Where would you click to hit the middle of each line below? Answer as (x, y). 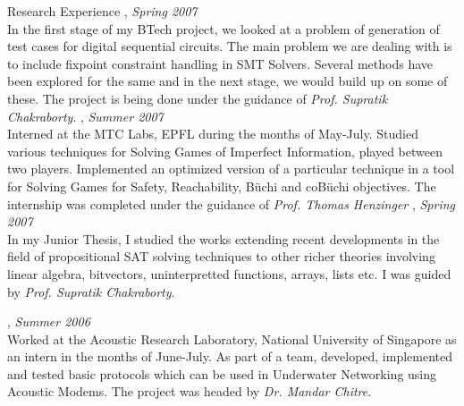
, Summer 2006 (49, 321)
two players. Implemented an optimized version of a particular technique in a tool (231, 169)
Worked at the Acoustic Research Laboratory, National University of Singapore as (232, 338)
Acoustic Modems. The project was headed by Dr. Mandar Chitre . (190, 391)
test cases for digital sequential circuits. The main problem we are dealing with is (230, 46)
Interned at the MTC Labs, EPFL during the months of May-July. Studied (213, 134)
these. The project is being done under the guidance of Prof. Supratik (198, 98)
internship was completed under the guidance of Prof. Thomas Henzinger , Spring (232, 203)
